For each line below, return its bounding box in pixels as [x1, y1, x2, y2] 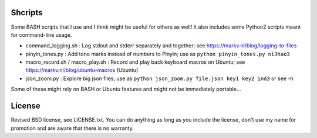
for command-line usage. [11, 31, 72, 38]
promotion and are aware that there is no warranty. [11, 125, 134, 132]
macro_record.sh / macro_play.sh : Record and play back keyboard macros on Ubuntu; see [25, 58, 245, 65]
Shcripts [11, 8, 43, 18]
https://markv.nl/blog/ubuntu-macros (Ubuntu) [25, 67, 139, 74]
